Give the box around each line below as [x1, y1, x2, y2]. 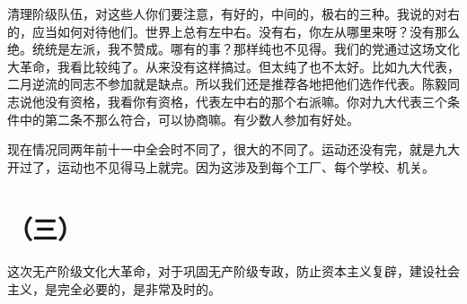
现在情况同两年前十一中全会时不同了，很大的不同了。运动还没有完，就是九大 [7, 140, 460, 159]
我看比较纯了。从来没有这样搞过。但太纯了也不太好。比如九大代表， [57, 56, 460, 75]
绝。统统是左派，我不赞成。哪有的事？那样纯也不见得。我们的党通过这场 [7, 39, 435, 58]
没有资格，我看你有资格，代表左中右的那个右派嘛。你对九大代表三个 [44, 91, 447, 110]
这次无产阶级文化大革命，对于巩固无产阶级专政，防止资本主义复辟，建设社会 [7, 262, 460, 281]
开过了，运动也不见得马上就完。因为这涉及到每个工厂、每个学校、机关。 [7, 157, 435, 176]
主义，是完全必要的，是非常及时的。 [7, 280, 221, 299]
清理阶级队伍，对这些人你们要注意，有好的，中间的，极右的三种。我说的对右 [7, 4, 460, 22]
